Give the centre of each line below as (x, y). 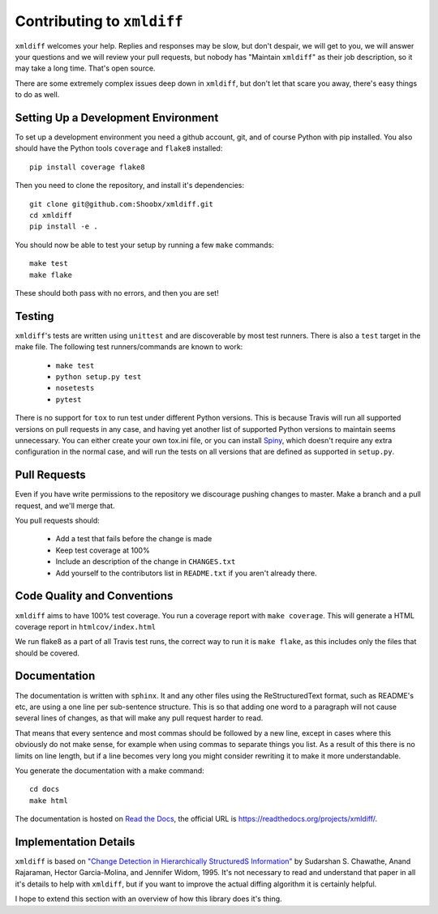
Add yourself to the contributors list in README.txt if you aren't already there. (186, 573)
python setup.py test (99, 377)
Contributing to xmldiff (99, 21)
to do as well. (37, 95)
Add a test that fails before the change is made (134, 539)
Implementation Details (75, 841)
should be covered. (47, 653)
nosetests (75, 388)
